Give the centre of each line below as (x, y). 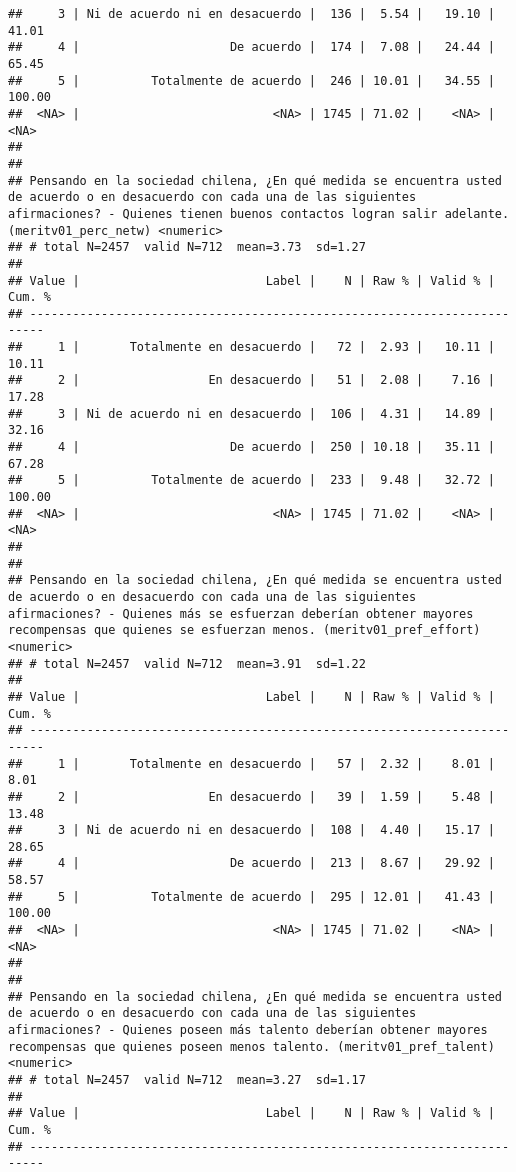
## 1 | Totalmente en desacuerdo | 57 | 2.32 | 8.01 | (251, 763)
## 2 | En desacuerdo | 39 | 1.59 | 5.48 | (251, 796)
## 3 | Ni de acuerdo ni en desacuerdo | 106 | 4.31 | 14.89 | (251, 413)
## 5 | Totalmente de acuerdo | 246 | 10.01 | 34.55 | (251, 80)
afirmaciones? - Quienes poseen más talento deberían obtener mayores (248, 1030)
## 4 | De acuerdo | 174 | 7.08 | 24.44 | (251, 47)
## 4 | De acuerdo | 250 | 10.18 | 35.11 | (251, 447)
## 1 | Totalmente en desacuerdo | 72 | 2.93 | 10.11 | (251, 347)
